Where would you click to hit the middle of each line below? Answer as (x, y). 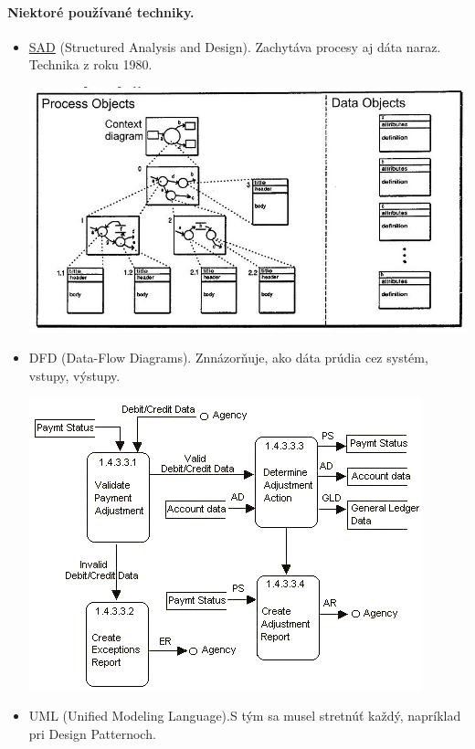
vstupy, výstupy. (74, 376)
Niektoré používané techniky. (101, 11)
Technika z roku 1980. (90, 64)
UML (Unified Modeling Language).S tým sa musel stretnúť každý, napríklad (245, 716)
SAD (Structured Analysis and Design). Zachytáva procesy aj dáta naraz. (235, 46)
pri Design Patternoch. (92, 733)
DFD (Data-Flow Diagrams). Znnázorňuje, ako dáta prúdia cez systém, (228, 358)
